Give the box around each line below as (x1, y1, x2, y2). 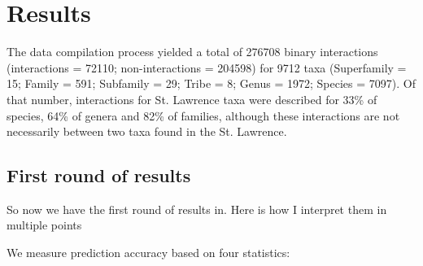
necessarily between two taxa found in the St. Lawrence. (7, 123, 287, 140)
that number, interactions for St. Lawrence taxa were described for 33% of (7, 90, 377, 107)
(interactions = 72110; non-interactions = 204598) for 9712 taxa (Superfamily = (7, 59, 407, 76)
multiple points (7, 216, 82, 233)
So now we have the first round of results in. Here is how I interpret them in (7, 200, 387, 217)
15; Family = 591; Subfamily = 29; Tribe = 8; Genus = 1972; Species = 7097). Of (7, 75, 416, 92)
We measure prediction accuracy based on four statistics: (7, 244, 290, 261)
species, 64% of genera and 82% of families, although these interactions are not (7, 107, 400, 124)
